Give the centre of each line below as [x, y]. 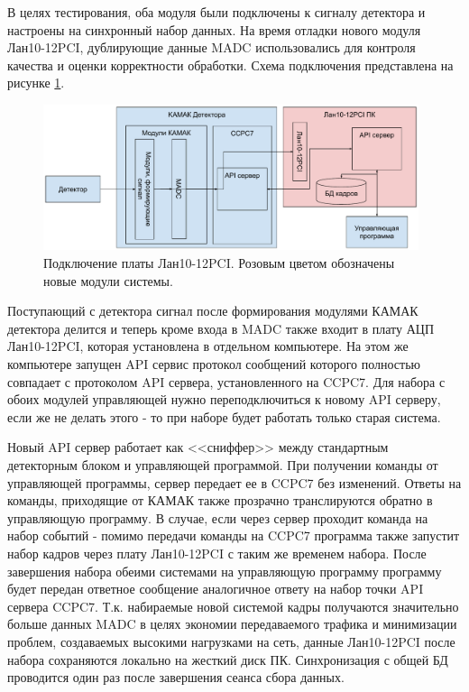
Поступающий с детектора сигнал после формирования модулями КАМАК [213, 311]
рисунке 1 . [36, 83]
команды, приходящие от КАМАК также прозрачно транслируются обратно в [220, 500]
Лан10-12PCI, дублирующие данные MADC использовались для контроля [212, 47]
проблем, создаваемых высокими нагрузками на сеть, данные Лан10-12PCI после [231, 641]
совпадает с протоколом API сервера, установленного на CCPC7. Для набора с [226, 381]
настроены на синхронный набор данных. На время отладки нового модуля [214, 29]
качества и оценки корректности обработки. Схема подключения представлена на [230, 65]
